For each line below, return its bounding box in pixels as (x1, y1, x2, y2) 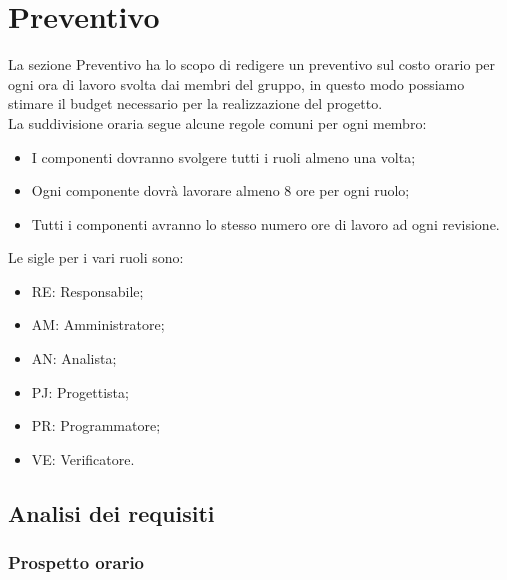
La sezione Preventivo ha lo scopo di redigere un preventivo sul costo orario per (8, 54, 496, 75)
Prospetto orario (8, 550, 145, 575)
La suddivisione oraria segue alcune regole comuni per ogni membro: (8, 112, 427, 133)
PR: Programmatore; (31, 415, 161, 436)
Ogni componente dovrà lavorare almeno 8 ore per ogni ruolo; (31, 180, 410, 201)
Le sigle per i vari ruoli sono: (8, 247, 184, 268)
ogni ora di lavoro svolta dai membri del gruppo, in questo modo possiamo (8, 73, 465, 94)
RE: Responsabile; (31, 280, 144, 301)
